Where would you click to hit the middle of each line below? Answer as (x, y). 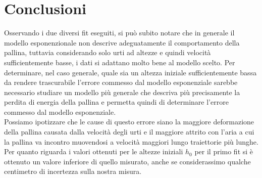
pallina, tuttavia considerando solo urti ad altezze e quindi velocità (108, 52)
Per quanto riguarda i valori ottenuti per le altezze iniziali (94, 151)
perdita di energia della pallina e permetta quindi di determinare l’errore (116, 102)
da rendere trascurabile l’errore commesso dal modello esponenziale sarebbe (121, 82)
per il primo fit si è (224, 151)
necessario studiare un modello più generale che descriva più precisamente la (122, 92)
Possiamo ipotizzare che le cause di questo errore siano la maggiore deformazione (129, 122)
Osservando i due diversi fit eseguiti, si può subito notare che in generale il (119, 33)
